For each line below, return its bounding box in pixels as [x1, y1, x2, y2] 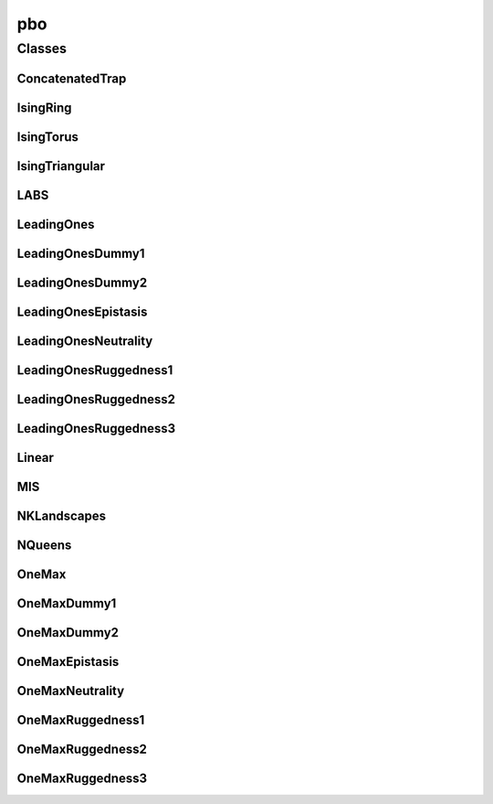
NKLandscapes [16, 508, 107, 523]
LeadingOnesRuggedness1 [16, 362, 173, 378]
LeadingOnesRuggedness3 [16, 421, 176, 436]
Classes [16, 40, 68, 57]
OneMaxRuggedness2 [16, 741, 148, 756]
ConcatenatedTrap [16, 70, 127, 86]
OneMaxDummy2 [16, 625, 119, 640]
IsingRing [16, 100, 72, 115]
